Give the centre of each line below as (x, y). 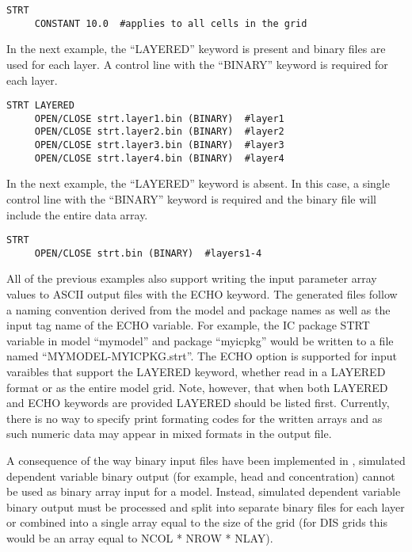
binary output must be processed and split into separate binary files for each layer (206, 506)
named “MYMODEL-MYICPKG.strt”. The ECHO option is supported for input (202, 356)
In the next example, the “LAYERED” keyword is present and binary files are (196, 49)
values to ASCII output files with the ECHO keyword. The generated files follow (202, 294)
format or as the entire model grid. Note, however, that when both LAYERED (197, 387)
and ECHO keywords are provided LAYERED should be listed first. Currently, (198, 403)
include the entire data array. (77, 214)
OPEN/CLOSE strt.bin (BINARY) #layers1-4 (148, 253)
